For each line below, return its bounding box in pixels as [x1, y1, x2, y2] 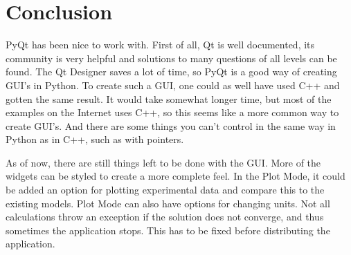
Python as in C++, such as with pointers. [6, 132, 184, 147]
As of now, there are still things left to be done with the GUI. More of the [6, 155, 321, 169]
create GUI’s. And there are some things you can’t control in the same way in [6, 118, 336, 133]
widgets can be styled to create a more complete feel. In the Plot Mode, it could [6, 169, 345, 183]
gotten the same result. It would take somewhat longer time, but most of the [6, 91, 332, 106]
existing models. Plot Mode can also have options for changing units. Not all [6, 196, 330, 210]
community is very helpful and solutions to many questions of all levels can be [6, 50, 337, 65]
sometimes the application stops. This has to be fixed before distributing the [6, 223, 330, 237]
